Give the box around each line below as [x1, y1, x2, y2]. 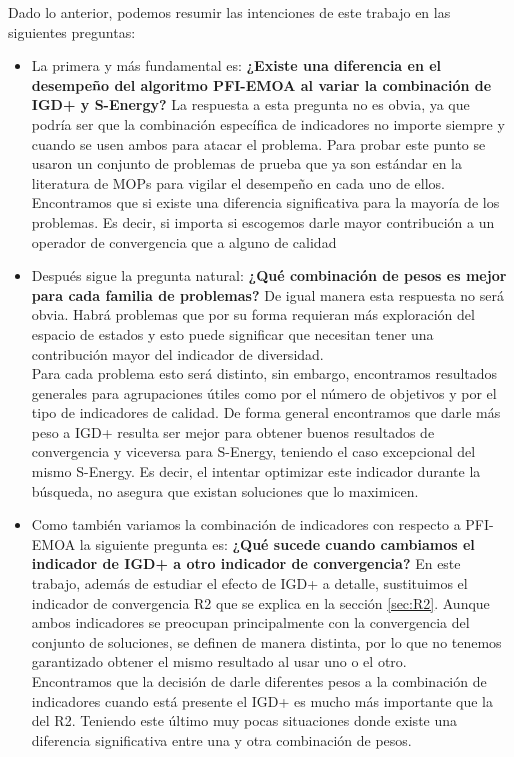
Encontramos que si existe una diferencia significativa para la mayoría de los [31, 192, 500, 213]
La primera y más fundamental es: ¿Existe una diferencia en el [31, 55, 442, 76]
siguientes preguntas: [8, 21, 136, 42]
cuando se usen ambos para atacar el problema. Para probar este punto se [31, 133, 486, 154]
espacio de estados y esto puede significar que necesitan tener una [31, 323, 434, 344]
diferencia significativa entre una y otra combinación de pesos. [31, 729, 412, 750]
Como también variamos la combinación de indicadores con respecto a [31, 514, 461, 535]
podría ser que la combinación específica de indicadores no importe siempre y [31, 113, 505, 134]
